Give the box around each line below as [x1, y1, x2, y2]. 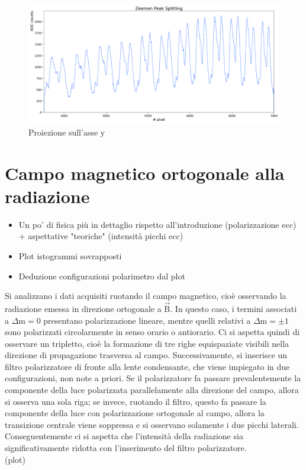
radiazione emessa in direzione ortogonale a [5, 302, 162, 314]
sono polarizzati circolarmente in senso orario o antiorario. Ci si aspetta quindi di [5, 326, 300, 338]
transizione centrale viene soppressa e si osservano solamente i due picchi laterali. [5, 418, 299, 430]
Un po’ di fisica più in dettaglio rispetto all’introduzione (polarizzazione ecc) [18, 218, 297, 230]
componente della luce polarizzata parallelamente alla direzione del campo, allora [5, 384, 299, 396]
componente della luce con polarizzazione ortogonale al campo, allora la [5, 407, 265, 419]
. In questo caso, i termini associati [170, 302, 297, 314]
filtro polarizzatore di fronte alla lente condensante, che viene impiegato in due [5, 360, 290, 372]
